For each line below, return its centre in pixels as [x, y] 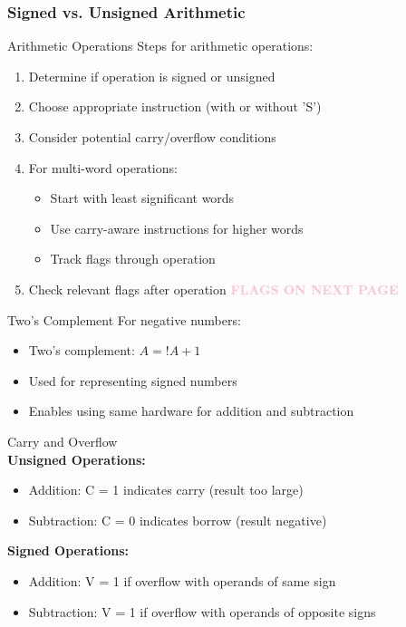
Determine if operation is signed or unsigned [152, 76]
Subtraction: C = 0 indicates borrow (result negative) [178, 520]
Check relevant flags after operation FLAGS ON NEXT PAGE [213, 289]
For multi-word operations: [103, 167]
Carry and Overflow [63, 441]
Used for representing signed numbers [133, 380]
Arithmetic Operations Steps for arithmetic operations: [160, 46]
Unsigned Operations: [77, 459]
